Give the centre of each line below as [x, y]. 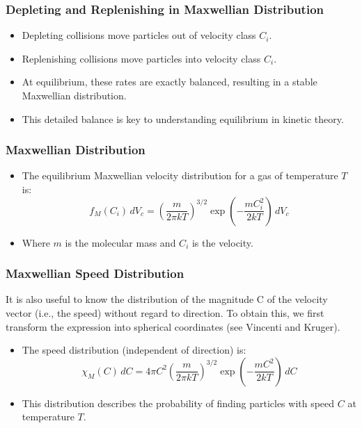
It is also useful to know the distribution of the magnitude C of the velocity [167, 299]
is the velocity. [222, 242]
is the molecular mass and [120, 242]
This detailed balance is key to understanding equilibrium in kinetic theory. [183, 118]
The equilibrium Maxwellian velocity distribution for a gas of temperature [180, 175]
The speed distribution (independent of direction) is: [134, 350]
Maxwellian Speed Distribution [95, 273]
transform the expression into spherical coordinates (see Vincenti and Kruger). [173, 326]
